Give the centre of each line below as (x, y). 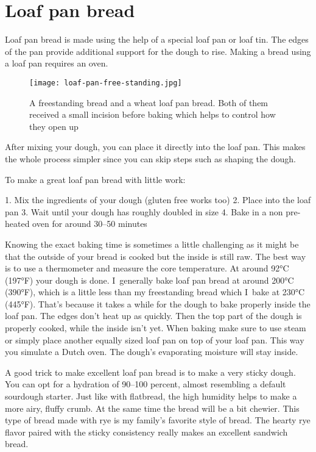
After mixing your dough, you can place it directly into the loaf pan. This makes (155, 147)
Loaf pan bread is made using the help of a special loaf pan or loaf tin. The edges (157, 39)
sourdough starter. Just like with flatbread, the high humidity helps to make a (151, 396)
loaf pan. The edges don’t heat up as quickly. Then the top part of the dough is (153, 316)
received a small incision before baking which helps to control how (153, 114)
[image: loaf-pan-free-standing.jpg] (106, 83)
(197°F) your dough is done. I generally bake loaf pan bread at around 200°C (149, 280)
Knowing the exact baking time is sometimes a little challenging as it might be (152, 244)
